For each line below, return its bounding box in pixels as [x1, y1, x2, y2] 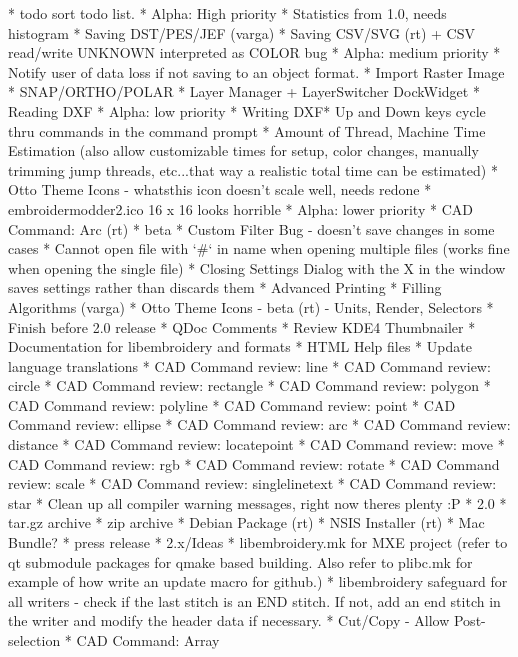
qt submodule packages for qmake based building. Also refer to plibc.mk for [8, 551, 473, 572]
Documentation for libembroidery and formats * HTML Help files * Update [8, 336, 472, 357]
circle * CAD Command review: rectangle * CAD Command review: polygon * [8, 375, 491, 396]
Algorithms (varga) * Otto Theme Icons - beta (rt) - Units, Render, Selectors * [8, 296, 494, 317]
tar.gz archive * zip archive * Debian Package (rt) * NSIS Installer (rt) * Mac [8, 512, 485, 533]
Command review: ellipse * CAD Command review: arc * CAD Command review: [8, 414, 511, 435]
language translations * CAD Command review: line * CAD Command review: [8, 355, 491, 376]
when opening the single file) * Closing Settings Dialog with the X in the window [8, 257, 506, 278]
